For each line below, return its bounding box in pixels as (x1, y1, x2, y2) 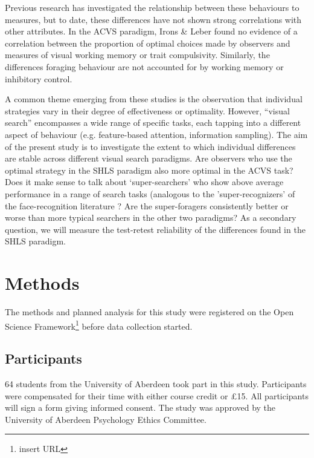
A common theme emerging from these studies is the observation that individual (5, 93, 303, 105)
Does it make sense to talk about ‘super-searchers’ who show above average (5, 175, 284, 188)
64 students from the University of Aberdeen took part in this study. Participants (5, 378, 307, 390)
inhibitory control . (5, 72, 72, 85)
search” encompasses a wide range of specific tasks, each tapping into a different (5, 116, 301, 129)
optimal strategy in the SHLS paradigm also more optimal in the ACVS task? (5, 163, 293, 176)
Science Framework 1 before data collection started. (5, 318, 193, 332)
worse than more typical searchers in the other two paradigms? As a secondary (5, 211, 296, 224)
